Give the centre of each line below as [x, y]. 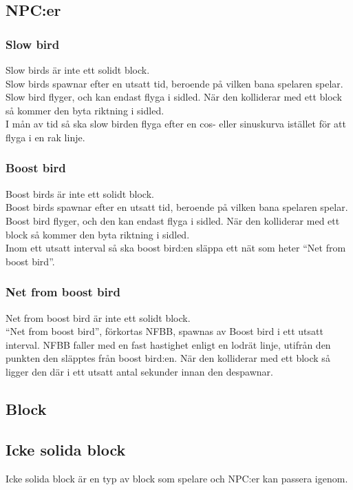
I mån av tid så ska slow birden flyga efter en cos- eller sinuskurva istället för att [176, 124]
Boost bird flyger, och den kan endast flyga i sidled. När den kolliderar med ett [173, 220]
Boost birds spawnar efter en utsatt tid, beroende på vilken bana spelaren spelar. [177, 207]
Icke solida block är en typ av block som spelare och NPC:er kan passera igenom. [177, 478]
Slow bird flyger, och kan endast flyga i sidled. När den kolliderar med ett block [174, 97]
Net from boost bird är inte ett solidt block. [98, 317]
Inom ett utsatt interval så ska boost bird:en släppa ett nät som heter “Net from [176, 248]
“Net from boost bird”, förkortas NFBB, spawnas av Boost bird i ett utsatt [164, 331]
